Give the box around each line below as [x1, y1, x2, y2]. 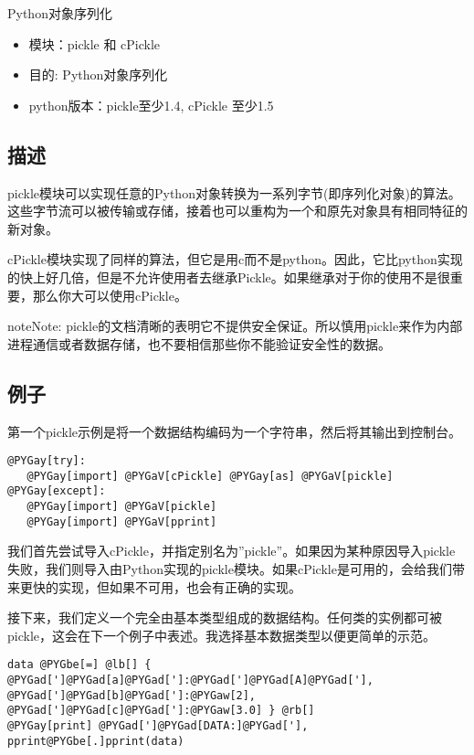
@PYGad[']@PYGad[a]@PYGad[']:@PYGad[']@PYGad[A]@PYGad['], [7, 674, 374, 687]
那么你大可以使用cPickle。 [32, 285, 187, 304]
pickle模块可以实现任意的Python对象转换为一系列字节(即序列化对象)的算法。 [7, 183, 461, 202]
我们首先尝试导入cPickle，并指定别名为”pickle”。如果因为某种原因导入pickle [7, 541, 456, 560]
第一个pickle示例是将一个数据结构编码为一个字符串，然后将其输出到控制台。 [7, 421, 461, 441]
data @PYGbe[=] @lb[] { [7, 658, 152, 672]
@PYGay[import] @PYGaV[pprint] [26, 515, 217, 528]
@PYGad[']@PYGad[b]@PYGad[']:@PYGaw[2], [7, 688, 257, 702]
